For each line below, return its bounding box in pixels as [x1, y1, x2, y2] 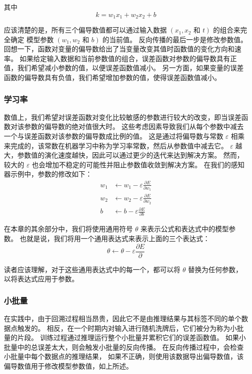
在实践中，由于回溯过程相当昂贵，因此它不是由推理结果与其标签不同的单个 [4, 313, 241, 324]
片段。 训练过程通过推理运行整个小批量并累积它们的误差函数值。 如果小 [17, 332, 246, 342]
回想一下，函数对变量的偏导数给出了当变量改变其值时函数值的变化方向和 [4, 44, 235, 54]
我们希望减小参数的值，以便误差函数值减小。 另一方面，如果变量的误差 [17, 63, 244, 73]
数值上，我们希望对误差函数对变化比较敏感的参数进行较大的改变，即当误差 [4, 112, 241, 122]
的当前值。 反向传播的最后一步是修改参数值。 [102, 34, 248, 44]
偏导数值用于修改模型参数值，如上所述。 [4, 361, 133, 371]
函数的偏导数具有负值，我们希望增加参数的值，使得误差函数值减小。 [4, 72, 221, 82]
